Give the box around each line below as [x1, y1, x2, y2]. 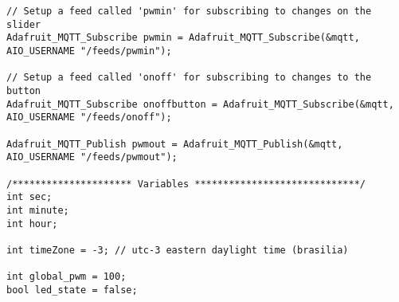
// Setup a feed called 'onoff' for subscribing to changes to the [6, 72, 372, 84]
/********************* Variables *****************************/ [6, 178, 366, 190]
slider [6, 18, 41, 30]
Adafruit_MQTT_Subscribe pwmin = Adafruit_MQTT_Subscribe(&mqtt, [6, 32, 360, 44]
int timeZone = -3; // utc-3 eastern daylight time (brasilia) [6, 244, 349, 256]
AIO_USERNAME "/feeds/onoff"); [6, 112, 172, 124]
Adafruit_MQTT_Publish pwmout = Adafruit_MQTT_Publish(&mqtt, [6, 138, 343, 150]
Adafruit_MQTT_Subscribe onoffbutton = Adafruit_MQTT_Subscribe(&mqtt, [6, 98, 394, 110]
